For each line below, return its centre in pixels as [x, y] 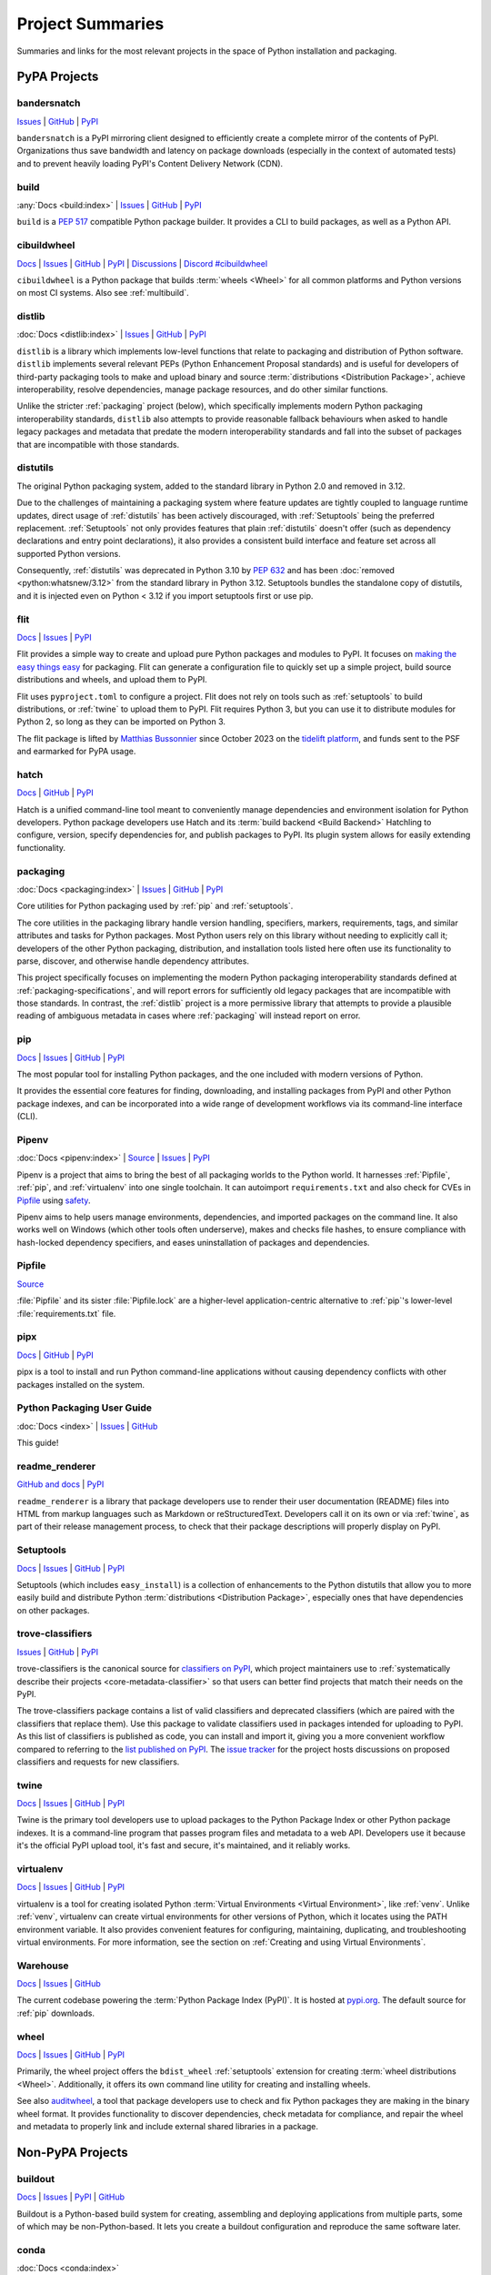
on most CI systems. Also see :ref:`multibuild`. [103, 293]
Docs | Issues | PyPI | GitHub [71, 2197]
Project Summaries [90, 24]
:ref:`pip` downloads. [56, 2013]
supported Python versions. [69, 553]
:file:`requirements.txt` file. [66, 1313]
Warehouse [43, 1966]
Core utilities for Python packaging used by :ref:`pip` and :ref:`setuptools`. [155, 906]
